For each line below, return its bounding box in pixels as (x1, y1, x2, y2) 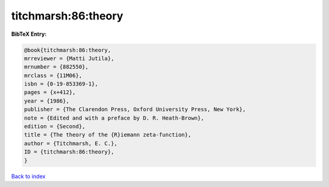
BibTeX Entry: (11, 30, 47, 38)
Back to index (11, 172, 46, 180)
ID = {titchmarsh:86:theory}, (24, 149, 115, 155)
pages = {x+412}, (24, 89, 76, 96)
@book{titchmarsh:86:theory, (24, 46, 111, 53)
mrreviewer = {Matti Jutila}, (24, 55, 115, 62)
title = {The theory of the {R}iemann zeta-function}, (24, 131, 191, 138)
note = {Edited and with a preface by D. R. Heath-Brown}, (24, 114, 204, 121)
